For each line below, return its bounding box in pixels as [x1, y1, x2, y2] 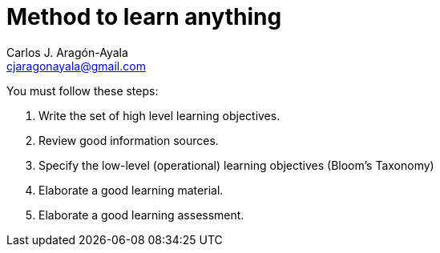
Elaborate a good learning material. [38, 183, 224, 197]
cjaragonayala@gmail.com [6, 58, 146, 73]
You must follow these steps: [6, 83, 159, 98]
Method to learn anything [6, 3, 282, 30]
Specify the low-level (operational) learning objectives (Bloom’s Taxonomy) [38, 158, 434, 172]
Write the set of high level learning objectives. [38, 108, 281, 122]
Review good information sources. [38, 133, 219, 147]
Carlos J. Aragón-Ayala [6, 45, 128, 59]
